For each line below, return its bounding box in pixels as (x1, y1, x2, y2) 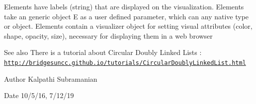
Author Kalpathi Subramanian (4, 73, 97, 84)
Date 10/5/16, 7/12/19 (4, 90, 74, 101)
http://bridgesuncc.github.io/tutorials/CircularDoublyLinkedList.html (4, 59, 246, 66)
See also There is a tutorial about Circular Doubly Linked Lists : (4, 47, 202, 57)
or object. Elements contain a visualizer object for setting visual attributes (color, (4, 21, 253, 31)
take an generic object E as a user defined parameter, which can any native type (4, 11, 249, 21)
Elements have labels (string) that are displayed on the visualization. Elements (4, 1, 244, 11)
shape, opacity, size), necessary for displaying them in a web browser (4, 30, 213, 41)
